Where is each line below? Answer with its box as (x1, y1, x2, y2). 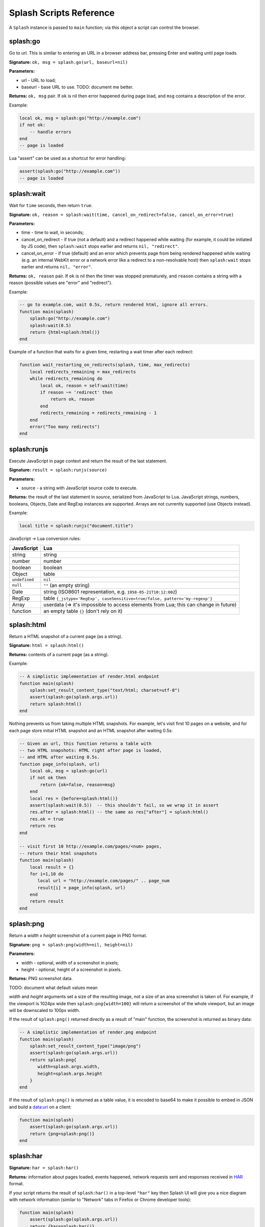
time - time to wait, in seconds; (21, 230, 84, 236)
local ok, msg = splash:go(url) (29, 768, 108, 774)
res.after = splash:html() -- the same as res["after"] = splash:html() (29, 809, 209, 815)
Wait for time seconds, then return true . (9, 203, 93, 209)
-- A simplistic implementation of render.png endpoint (19, 1030, 157, 1035)
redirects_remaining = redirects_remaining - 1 (40, 410, 157, 416)
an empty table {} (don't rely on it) (43, 608, 123, 614)
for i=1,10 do (29, 871, 64, 877)
